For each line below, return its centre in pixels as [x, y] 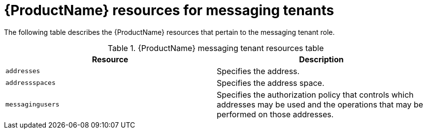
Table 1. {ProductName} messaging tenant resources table [216, 48]
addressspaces [31, 83]
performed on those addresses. [275, 114]
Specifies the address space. [271, 83]
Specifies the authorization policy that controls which [315, 94]
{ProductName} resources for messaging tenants [169, 10]
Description [321, 59]
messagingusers [33, 105]
